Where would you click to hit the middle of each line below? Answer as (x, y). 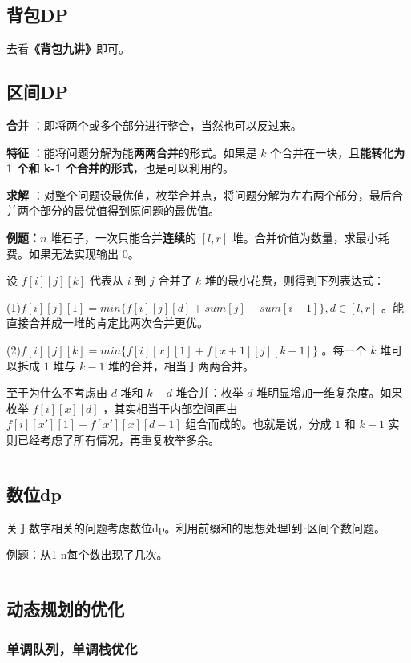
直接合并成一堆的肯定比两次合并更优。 (107, 323)
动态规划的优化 (65, 609)
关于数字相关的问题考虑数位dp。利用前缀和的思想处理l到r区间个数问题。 (196, 527)
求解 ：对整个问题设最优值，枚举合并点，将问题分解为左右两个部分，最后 (199, 194)
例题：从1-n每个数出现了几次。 (87, 554)
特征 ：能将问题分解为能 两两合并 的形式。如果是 (132, 152)
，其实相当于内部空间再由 (170, 408)
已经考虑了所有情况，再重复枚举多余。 (118, 439)
